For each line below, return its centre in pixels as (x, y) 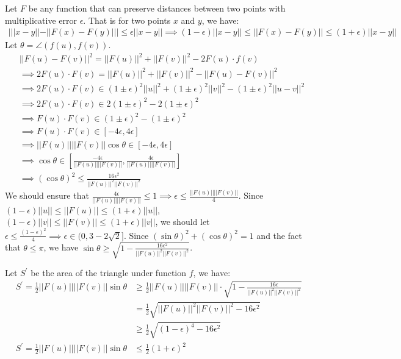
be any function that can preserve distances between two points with (157, 8)
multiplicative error (41, 20)
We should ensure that (47, 195)
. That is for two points (127, 20)
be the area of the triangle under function (109, 273)
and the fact (279, 235)
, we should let (182, 222)
